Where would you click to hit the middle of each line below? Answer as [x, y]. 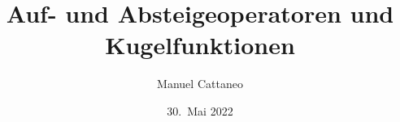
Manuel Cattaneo [200, 84]
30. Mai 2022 [200, 110]
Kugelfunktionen [200, 45]
